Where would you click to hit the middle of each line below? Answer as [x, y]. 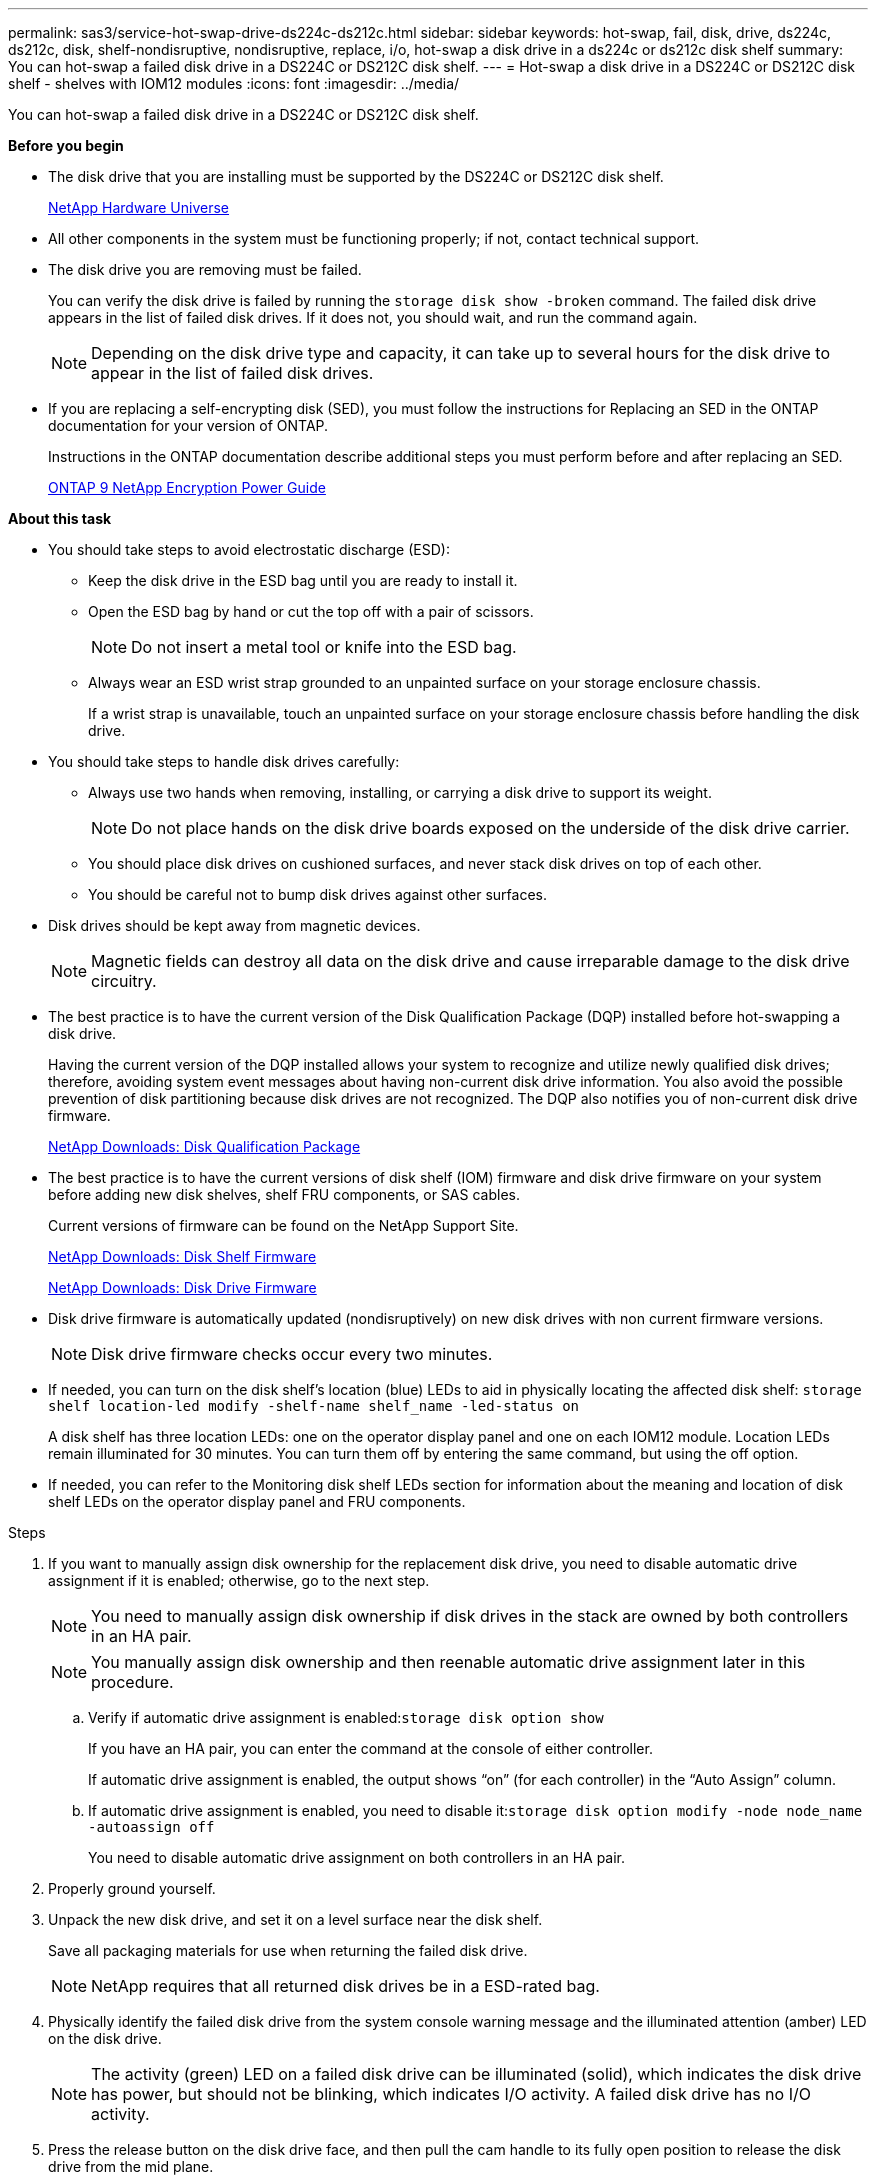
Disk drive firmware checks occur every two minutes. [292, 1354]
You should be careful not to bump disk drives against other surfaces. [318, 894]
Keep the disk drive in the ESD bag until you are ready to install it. [303, 580]
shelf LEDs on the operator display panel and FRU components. [257, 1501]
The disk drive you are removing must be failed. [205, 269]
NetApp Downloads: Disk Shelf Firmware [182, 1256]
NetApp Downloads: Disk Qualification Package [204, 1146]
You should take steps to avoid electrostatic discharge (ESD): [249, 549]
